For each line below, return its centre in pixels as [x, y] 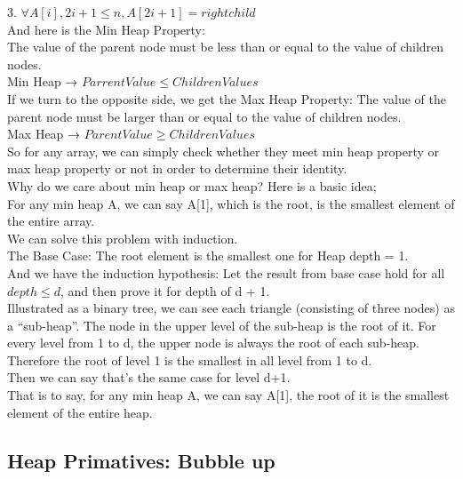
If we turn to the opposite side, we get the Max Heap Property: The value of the [227, 98]
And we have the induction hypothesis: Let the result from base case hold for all [226, 272]
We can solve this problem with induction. [123, 238]
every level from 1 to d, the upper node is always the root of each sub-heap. [213, 343]
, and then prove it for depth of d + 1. [165, 290]
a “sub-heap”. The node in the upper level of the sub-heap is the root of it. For [222, 325]
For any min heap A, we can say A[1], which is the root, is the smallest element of [231, 203]
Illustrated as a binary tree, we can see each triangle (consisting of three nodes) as [231, 308]
